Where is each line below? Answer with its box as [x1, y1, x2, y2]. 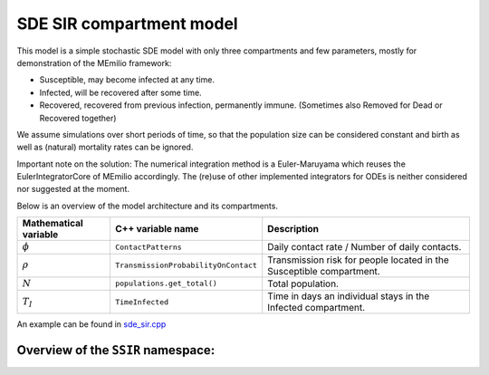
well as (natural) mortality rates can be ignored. [16, 141, 194, 153]
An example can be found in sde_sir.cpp [16, 319, 167, 330]
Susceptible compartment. [267, 264, 380, 277]
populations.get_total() [114, 279, 217, 289]
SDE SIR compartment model [16, 14, 239, 34]
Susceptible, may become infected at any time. [39, 74, 215, 85]
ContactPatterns [114, 242, 183, 252]
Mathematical [22, 217, 83, 230]
